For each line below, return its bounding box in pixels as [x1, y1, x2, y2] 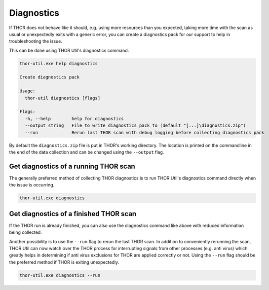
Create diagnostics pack [19, 74, 80, 80]
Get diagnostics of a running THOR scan [9, 162, 135, 170]
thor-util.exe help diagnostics [19, 61, 98, 66]
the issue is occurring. [9, 182, 55, 188]
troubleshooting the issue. [9, 38, 63, 44]
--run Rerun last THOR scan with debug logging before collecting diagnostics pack [25, 130, 264, 135]
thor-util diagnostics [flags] [25, 95, 101, 101]
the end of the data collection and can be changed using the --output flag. [9, 149, 164, 155]
